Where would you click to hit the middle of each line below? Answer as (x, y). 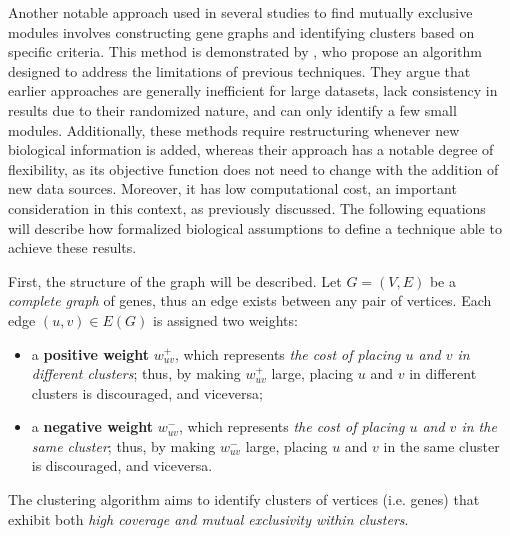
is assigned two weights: (225, 319)
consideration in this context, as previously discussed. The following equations (247, 207)
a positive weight (90, 353)
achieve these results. (72, 247)
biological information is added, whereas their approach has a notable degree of (251, 149)
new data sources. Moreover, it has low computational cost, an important (232, 188)
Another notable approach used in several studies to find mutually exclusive (240, 12)
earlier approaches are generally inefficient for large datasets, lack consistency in (253, 90)
